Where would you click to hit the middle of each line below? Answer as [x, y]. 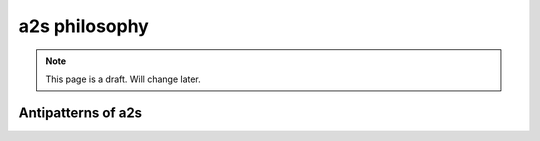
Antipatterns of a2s [80, 112]
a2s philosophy [83, 26]
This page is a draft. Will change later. [123, 79]
